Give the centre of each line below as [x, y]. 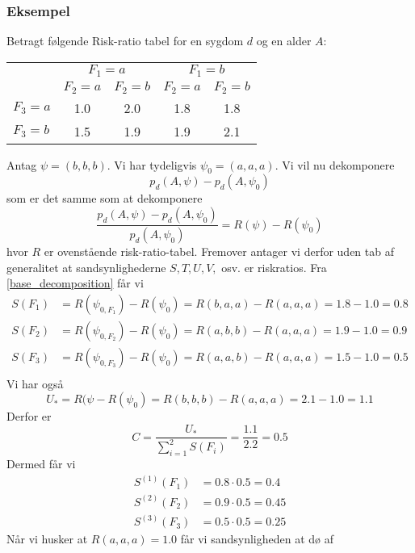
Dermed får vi [41, 464]
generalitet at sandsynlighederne [86, 267]
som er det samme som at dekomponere [105, 198]
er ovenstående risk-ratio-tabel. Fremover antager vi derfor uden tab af [219, 251]
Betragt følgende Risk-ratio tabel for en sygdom [125, 41]
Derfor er [29, 416]
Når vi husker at [47, 539]
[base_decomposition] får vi [75, 283]
